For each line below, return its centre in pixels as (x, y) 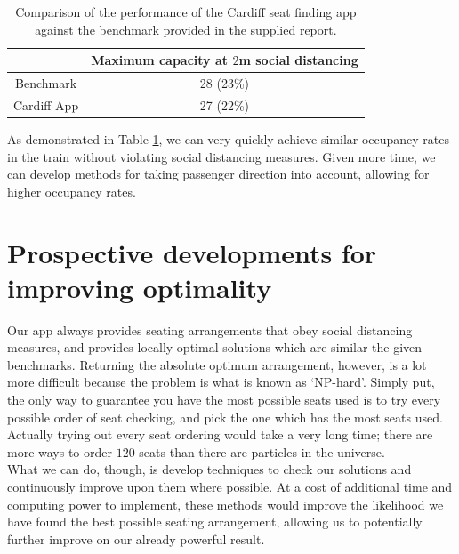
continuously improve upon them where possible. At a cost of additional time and (230, 486)
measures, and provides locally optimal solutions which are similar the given (215, 347)
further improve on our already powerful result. (136, 538)
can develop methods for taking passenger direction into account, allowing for (218, 174)
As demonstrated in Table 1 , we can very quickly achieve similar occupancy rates (229, 138)
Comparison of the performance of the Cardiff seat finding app (186, 12)
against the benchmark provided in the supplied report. (186, 29)
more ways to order (60, 451)
